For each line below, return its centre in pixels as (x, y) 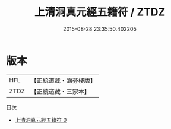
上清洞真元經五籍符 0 (41, 120)
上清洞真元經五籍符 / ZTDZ (100, 12)
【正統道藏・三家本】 (61, 91)
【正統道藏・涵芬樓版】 (64, 80)
